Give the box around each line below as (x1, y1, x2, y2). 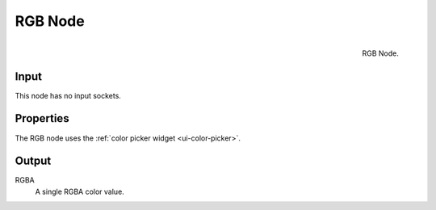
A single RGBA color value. (35, 187, 124, 196)
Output (15, 154, 52, 168)
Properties (15, 111, 69, 125)
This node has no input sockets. (15, 90, 121, 100)
